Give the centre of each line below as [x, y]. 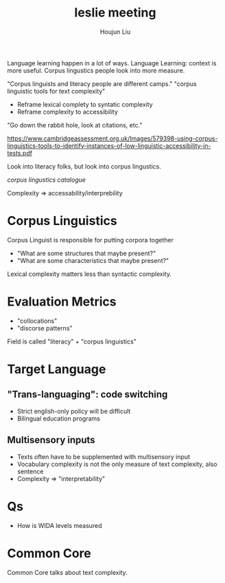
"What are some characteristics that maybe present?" [93, 260]
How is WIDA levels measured [59, 525]
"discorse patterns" [45, 328]
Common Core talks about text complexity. [68, 572]
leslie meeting [115, 13]
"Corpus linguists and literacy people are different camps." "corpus [102, 83]
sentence [30, 471]
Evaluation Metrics [62, 302]
